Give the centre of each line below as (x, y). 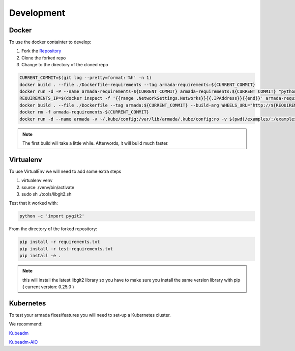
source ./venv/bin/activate (48, 187)
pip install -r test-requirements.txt (66, 249)
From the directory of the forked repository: (53, 229)
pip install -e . (40, 256)
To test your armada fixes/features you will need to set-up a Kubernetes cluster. (90, 315)
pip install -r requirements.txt (60, 242)
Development (37, 13)
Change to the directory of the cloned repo (65, 65)
